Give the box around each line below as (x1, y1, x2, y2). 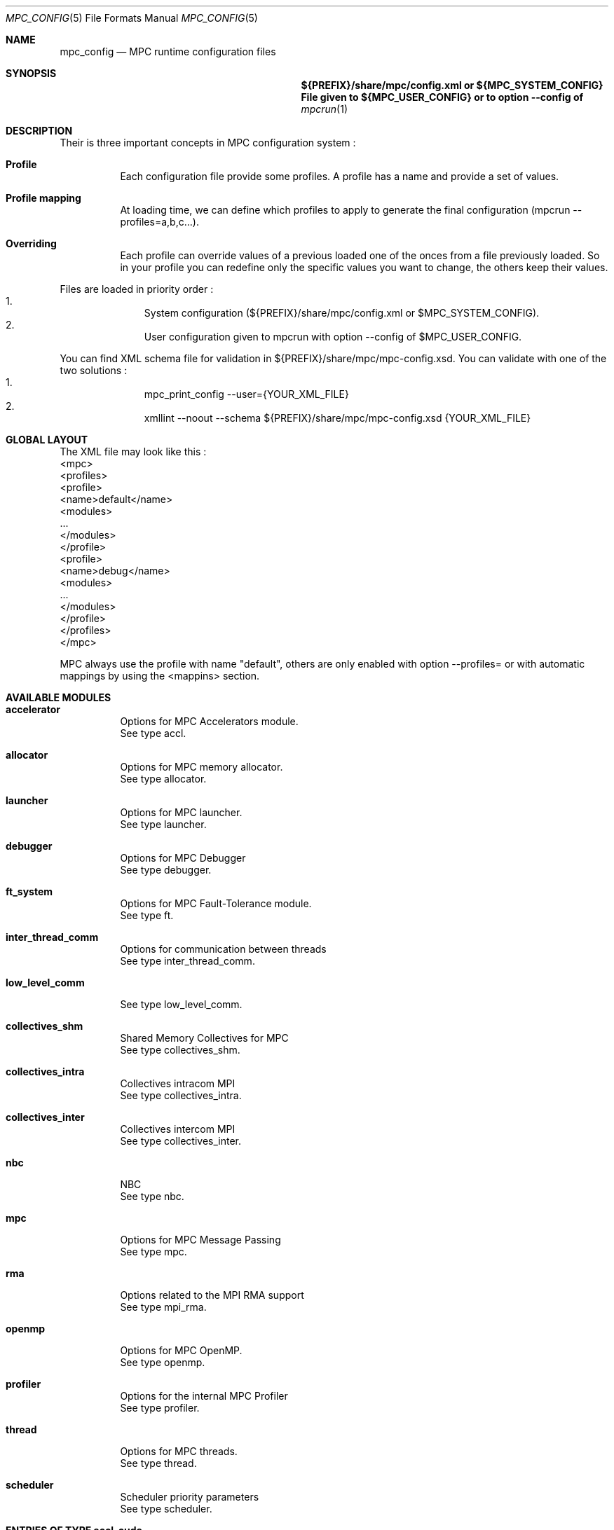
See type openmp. (120, 1356, 205, 1368)
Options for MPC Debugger (120, 852, 246, 864)
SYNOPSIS (6, 67, 57, 79)
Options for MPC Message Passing (120, 1234, 281, 1246)
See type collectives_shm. (120, 1044, 240, 1056)
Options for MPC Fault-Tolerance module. (120, 897, 312, 909)
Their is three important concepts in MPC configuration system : (60, 137, 356, 149)
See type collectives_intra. (120, 1089, 242, 1101)
